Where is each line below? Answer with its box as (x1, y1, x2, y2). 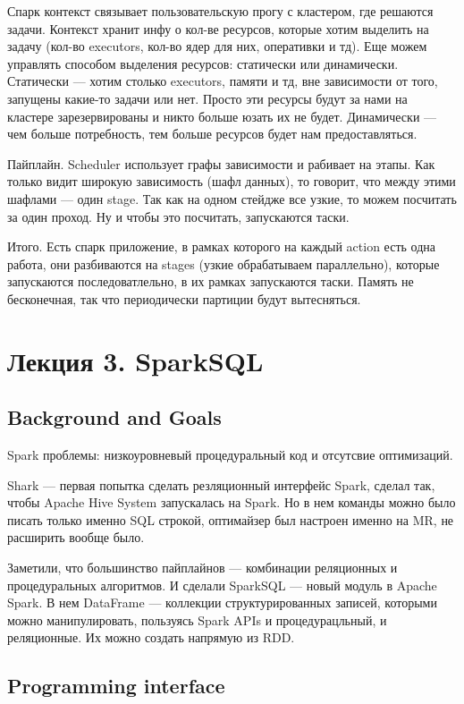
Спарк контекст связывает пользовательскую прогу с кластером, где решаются (7, 2, 434, 20)
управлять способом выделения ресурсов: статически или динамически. (7, 54, 399, 72)
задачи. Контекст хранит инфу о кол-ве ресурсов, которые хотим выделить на (7, 19, 429, 38)
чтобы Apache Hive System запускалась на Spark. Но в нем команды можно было (7, 493, 456, 512)
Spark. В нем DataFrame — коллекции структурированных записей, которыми (7, 593, 437, 612)
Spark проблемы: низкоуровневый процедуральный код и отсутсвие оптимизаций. (7, 445, 453, 464)
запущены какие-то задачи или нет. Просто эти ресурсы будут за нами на (7, 89, 408, 107)
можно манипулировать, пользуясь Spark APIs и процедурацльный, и (7, 610, 387, 629)
